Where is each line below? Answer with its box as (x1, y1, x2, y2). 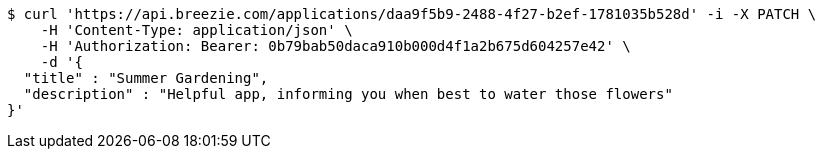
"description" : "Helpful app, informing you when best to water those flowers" (23, 86, 673, 102)
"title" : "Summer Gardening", (23, 70, 269, 86)
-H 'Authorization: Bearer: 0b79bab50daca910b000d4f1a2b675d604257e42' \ (40, 38, 631, 54)
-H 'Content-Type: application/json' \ (40, 22, 353, 38)
